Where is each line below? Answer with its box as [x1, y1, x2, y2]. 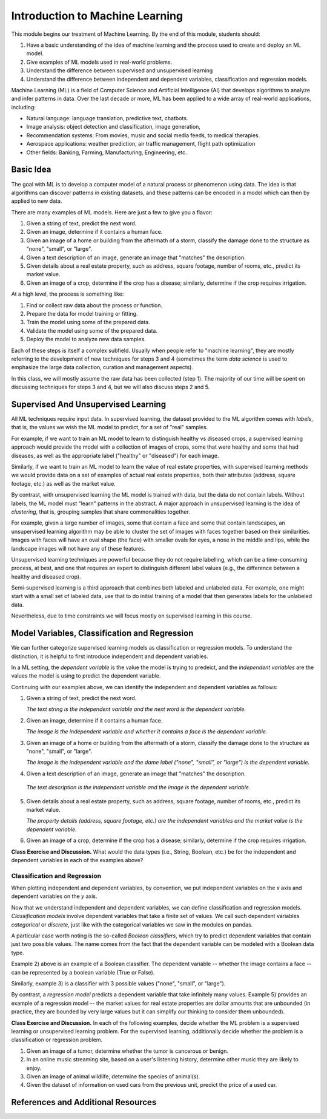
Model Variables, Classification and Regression [11, 628, 194, 639]
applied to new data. [11, 197, 62, 205]
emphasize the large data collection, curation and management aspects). [11, 364, 194, 371]
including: [11, 103, 36, 111]
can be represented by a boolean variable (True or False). [11, 968, 155, 976]
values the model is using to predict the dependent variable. [11, 672, 161, 679]
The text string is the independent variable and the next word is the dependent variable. [26, 706, 246, 713]
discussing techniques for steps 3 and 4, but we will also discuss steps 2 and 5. [11, 383, 210, 391]
